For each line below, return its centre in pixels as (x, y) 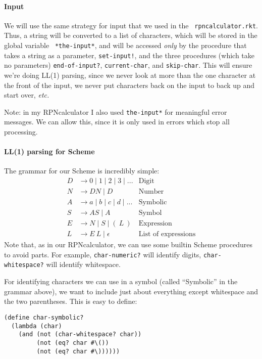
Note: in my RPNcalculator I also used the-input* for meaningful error (116, 111)
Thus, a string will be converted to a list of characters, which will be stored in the (131, 35)
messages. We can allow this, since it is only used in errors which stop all (117, 122)
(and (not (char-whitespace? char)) (80, 334)
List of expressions (167, 234)
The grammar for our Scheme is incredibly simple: (82, 171)
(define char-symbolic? (44, 317)
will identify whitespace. (83, 264)
